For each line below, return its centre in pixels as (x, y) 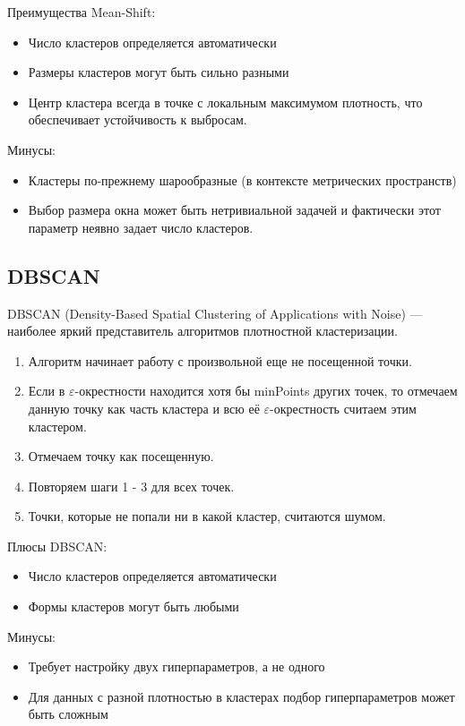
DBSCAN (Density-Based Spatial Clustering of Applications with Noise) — (215, 313)
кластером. (57, 426)
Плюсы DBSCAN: (57, 546)
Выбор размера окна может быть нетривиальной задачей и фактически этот (234, 210)
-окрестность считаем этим (343, 408)
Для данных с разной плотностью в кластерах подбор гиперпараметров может (241, 696)
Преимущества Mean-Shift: (82, 12)
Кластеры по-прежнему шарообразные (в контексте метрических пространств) (242, 179)
